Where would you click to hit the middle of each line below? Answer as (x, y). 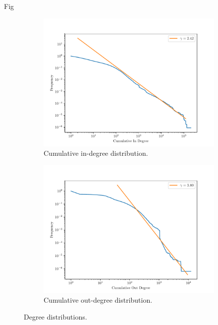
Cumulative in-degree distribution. (96, 153)
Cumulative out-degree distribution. (98, 300)
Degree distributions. (55, 316)
